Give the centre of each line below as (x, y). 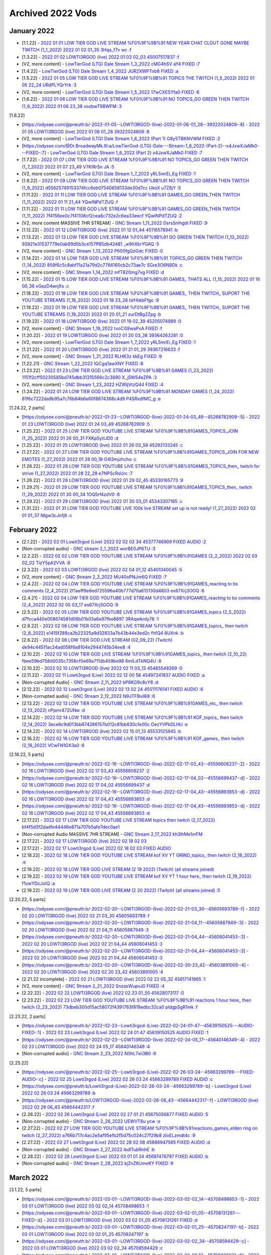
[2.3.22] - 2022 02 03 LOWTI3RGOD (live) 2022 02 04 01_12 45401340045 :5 (102, 570)
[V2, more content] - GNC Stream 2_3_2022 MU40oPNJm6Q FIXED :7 (94, 577)
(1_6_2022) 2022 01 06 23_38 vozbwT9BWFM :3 (72, 106)
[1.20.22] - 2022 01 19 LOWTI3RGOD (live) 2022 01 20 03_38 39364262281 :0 (102, 335)
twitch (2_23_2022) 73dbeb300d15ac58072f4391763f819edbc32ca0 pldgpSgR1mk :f (110, 1007)
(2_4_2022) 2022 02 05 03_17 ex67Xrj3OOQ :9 (70, 605)
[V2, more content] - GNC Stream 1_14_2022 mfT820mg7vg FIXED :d (93, 272)
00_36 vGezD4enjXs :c (45, 286)
